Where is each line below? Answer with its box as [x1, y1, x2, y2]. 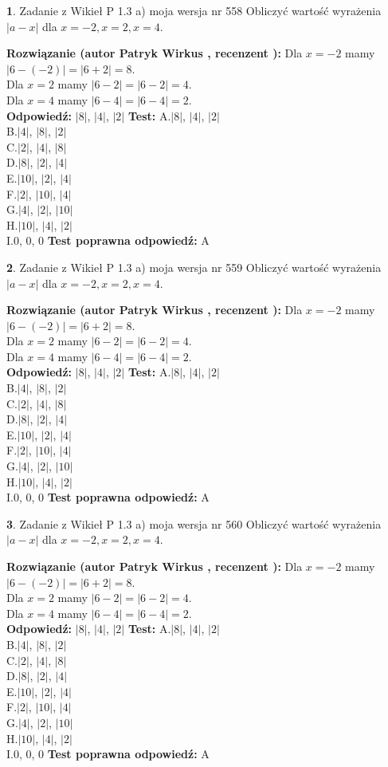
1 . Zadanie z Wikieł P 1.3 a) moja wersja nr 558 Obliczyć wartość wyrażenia [6, 2, 382, 18]
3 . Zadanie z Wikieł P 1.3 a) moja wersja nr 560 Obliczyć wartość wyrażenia [6, 515, 382, 532]
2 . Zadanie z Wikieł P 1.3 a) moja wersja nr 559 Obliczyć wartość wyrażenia [6, 258, 382, 275]
